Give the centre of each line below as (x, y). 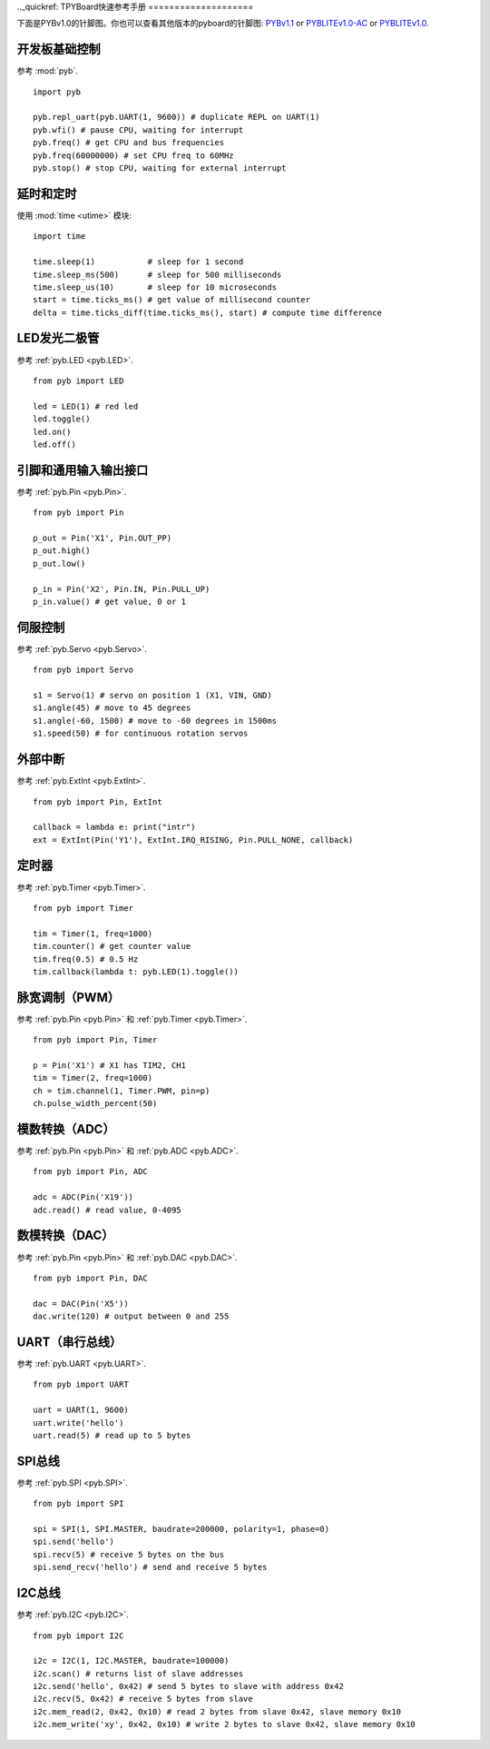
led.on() (52, 432)
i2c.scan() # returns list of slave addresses (138, 1674)
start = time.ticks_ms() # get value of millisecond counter (171, 300)
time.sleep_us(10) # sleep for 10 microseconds (155, 287)
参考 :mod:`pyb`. (48, 71)
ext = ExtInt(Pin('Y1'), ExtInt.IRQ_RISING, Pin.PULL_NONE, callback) (193, 840)
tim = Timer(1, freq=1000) (93, 934)
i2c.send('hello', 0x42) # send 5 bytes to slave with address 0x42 (188, 1686)
